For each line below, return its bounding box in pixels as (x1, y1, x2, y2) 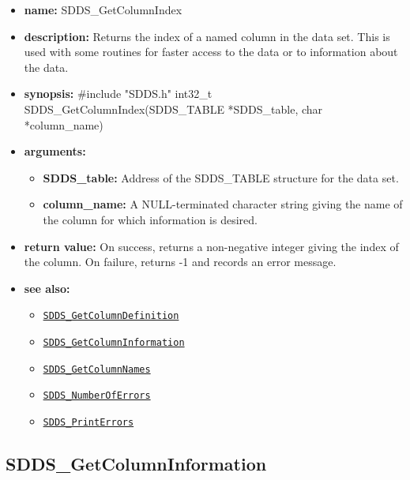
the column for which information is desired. (43, 211, 258, 227)
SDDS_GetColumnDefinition (43, 310, 179, 322)
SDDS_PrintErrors (43, 416, 134, 428)
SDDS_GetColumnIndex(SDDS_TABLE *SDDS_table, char (24, 100, 323, 117)
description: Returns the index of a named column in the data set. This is (24, 28, 390, 44)
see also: (24, 279, 70, 296)
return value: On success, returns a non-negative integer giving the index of (24, 238, 399, 254)
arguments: (24, 143, 86, 159)
